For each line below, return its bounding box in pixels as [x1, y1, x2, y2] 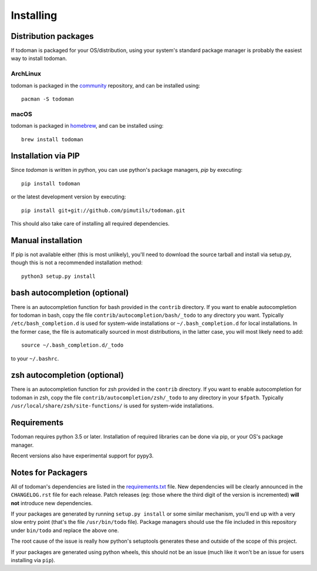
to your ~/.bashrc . [11, 355, 59, 362]
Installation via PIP [11, 151, 80, 161]
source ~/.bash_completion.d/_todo [21, 342, 124, 348]
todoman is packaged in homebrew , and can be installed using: [11, 122, 164, 130]
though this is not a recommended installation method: [11, 259, 143, 266]
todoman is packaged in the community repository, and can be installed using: [11, 82, 201, 89]
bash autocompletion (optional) [11, 288, 129, 298]
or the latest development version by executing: [11, 193, 126, 200]
